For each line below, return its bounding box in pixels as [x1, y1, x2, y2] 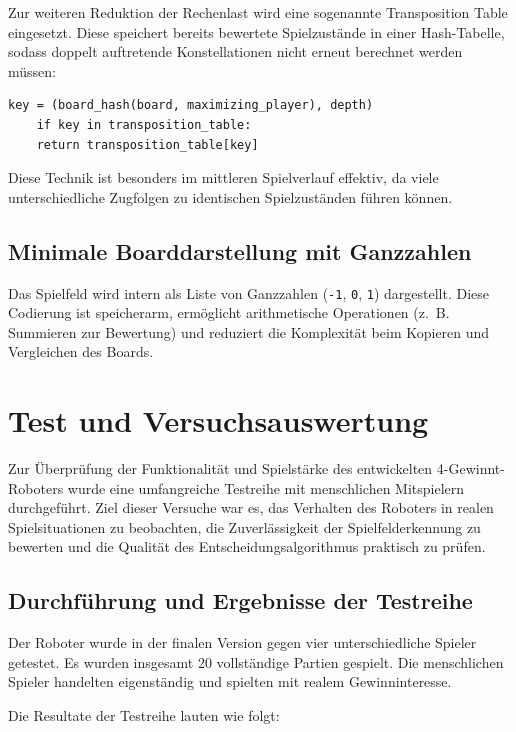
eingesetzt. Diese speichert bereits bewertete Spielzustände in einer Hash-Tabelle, [8, 21, 505, 42]
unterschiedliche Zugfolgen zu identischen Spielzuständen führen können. [8, 186, 453, 207]
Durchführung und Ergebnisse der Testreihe [8, 585, 473, 616]
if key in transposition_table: [36, 117, 252, 132]
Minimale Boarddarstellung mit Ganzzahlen [8, 235, 472, 266]
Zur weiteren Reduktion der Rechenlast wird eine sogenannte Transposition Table [8, 2, 508, 22]
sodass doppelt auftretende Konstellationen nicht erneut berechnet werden [8, 41, 463, 62]
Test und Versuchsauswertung [8, 400, 429, 441]
